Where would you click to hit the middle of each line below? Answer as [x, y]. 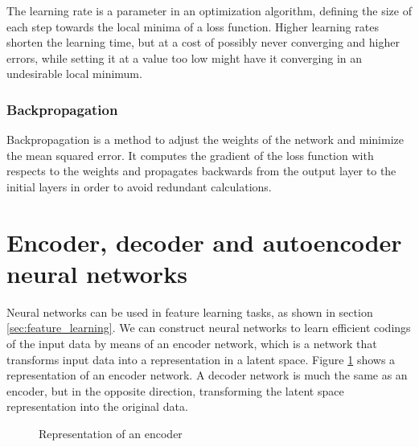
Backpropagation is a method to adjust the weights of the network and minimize [205, 139]
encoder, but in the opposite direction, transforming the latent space [175, 390]
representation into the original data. [97, 406]
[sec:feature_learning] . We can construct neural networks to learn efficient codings [209, 328]
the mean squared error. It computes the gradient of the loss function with [190, 155]
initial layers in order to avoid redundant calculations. [139, 186]
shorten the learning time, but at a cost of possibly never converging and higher [203, 42]
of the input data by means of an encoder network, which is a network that [192, 344]
